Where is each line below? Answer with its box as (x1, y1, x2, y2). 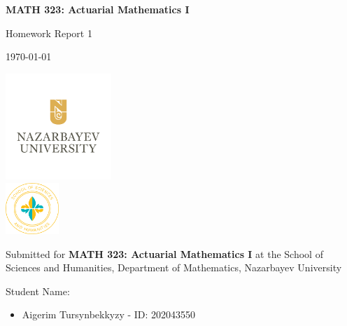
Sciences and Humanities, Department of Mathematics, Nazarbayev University (6, 260, 342, 275)
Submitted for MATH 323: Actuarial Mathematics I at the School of (6, 246, 323, 261)
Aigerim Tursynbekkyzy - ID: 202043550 (22, 307, 196, 322)
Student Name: (6, 283, 70, 298)
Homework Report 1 (6, 25, 92, 40)
